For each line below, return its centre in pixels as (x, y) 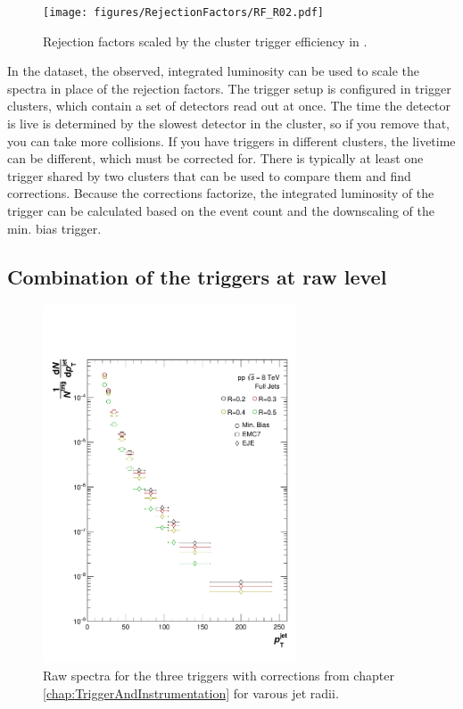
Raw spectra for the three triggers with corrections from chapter (219, 676)
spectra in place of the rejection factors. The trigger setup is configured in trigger (229, 88)
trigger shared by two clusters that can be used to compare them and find (209, 175)
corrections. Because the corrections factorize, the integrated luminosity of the (221, 193)
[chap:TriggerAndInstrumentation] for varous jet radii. (191, 693)
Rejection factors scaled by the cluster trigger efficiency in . (205, 41)
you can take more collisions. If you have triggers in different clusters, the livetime (231, 140)
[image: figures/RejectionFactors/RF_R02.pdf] (183, 12)
